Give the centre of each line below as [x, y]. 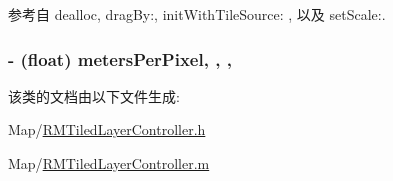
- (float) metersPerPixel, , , [120, 58]
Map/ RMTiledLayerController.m [109, 163]
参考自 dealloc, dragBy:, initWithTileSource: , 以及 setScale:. [197, 14]
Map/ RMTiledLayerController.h [107, 129]
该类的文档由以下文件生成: [94, 95]
